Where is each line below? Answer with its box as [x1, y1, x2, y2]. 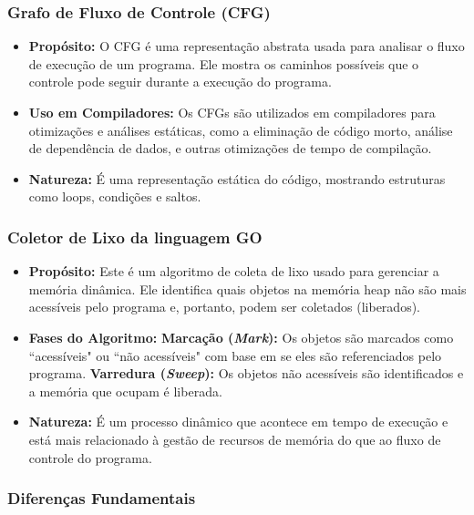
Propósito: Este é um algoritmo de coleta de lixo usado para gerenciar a [28, 262, 439, 281]
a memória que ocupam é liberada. [28, 381, 222, 400]
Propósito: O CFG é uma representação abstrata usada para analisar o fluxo [28, 36, 465, 56]
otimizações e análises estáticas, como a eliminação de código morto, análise [28, 120, 453, 139]
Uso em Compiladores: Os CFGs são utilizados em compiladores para [28, 103, 436, 121]
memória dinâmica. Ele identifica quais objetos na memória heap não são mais [28, 279, 467, 298]
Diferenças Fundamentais [7, 487, 196, 510]
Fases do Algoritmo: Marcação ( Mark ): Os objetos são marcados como [28, 327, 454, 346]
